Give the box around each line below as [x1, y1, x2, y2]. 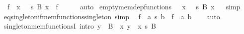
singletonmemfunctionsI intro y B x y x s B [3, 21, 156, 31]
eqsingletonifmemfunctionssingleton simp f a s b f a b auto [3, 11, 220, 21]
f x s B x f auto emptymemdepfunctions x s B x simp [7, 1, 241, 11]
